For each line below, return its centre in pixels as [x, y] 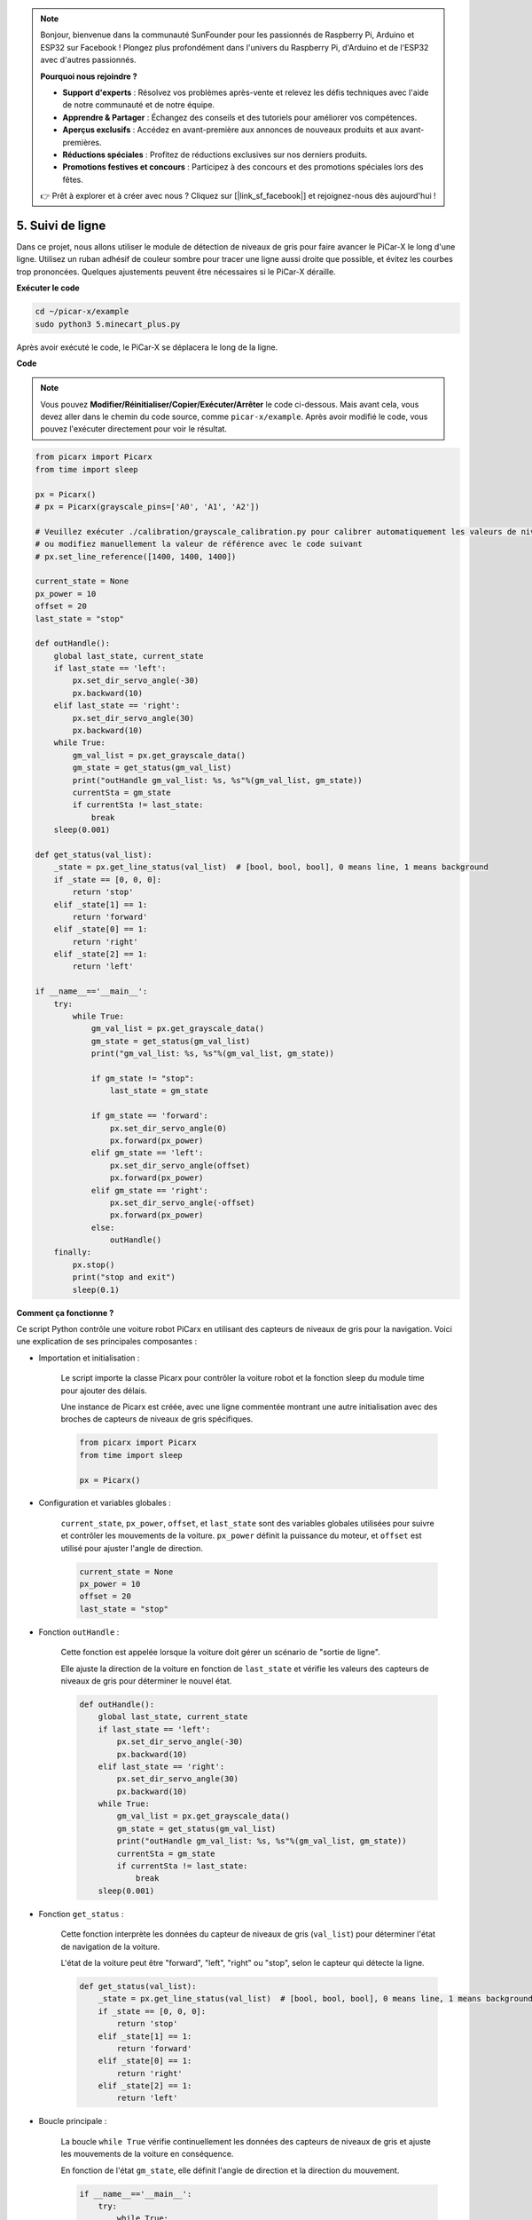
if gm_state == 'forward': [149, 1116]
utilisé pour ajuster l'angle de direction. [132, 1548]
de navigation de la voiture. [110, 1946]
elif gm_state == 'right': [149, 1190]
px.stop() [94, 1265]
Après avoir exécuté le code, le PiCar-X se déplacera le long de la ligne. [147, 347]
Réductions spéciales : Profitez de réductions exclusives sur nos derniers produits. [215, 155]
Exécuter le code [48, 288]
